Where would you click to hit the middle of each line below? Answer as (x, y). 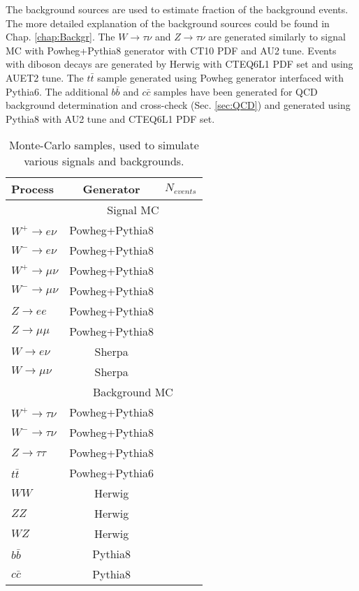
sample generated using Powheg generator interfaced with (221, 77)
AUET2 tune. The (45, 77)
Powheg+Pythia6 (112, 473)
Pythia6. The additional (57, 91)
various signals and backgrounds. (104, 161)
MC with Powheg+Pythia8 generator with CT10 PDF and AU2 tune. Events (171, 50)
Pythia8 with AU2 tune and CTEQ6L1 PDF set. (110, 118)
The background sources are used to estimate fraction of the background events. (177, 9)
